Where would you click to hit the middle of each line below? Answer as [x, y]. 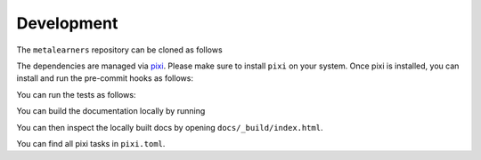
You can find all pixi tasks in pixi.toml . [91, 143]
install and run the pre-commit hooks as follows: [105, 78]
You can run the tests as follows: [76, 94]
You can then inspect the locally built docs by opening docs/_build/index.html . [170, 127]
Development [67, 23]
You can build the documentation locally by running [111, 111]
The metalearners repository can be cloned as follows [119, 50]
